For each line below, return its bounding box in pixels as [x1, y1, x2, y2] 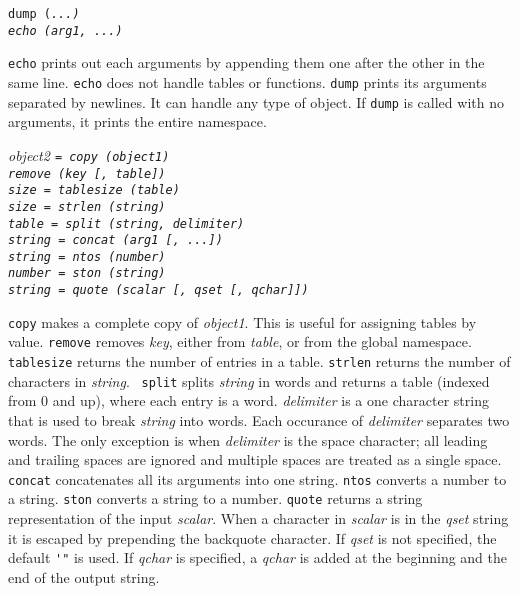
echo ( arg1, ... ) [8, 23, 123, 38]
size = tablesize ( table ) [8, 183, 180, 198]
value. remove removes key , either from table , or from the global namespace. [8, 331, 472, 352]
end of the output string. [8, 566, 160, 587]
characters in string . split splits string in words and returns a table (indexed [8, 370, 490, 391]
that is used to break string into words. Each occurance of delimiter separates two [8, 410, 510, 430]
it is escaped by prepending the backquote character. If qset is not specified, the [8, 527, 497, 548]
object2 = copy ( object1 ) [8, 144, 170, 165]
